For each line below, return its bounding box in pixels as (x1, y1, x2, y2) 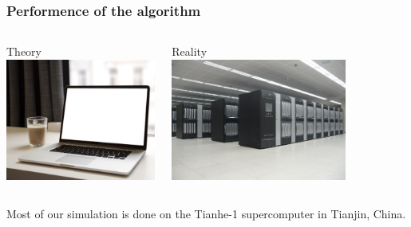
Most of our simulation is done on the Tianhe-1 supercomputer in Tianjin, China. (6, 205, 406, 221)
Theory (6, 43, 41, 60)
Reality (172, 43, 207, 60)
